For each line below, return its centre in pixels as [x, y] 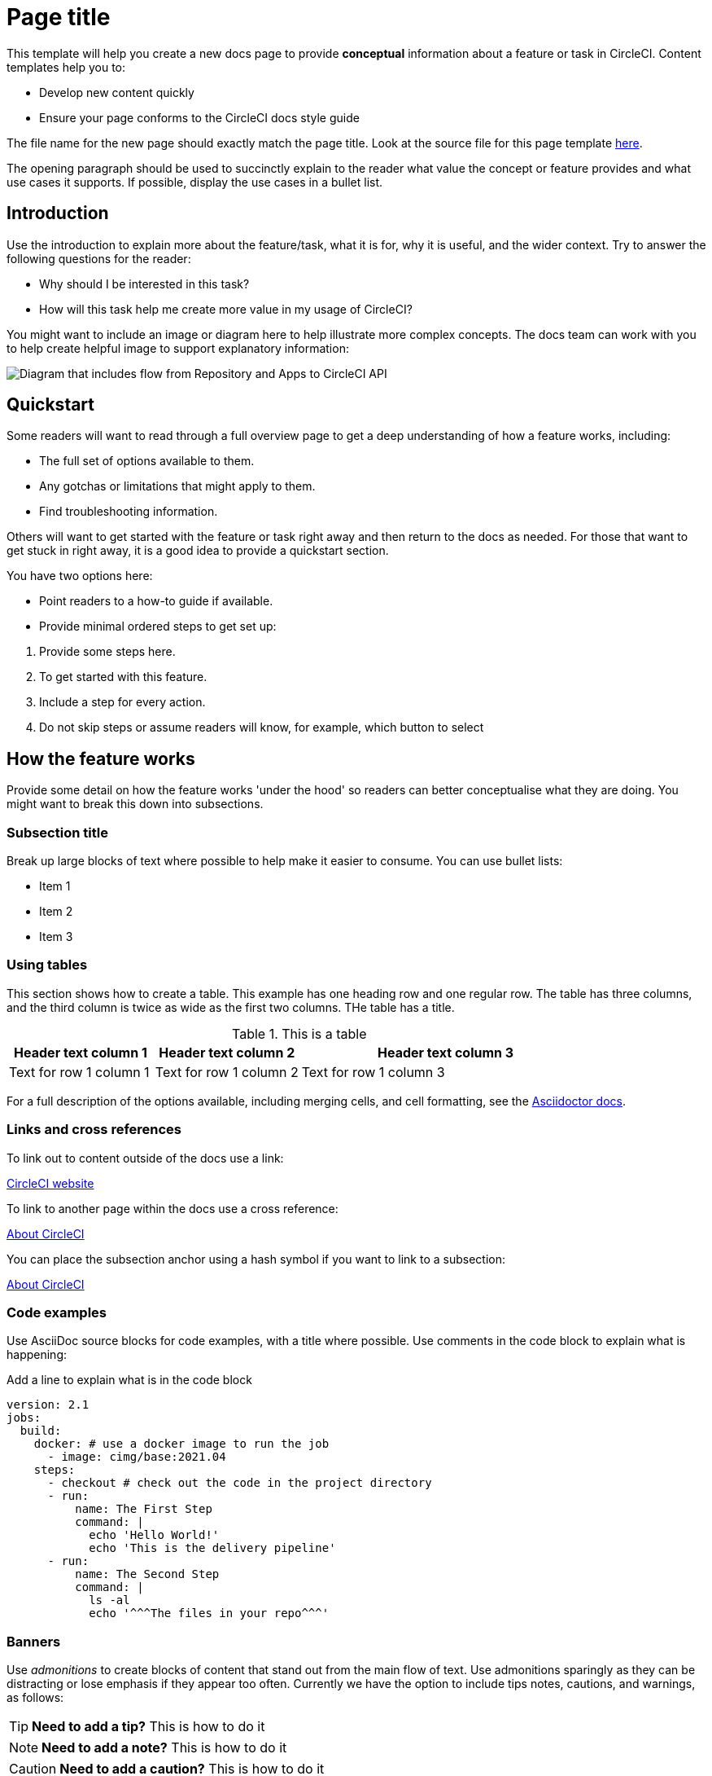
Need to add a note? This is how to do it [164, 1748]
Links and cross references [94, 1130]
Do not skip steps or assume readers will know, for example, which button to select [262, 728]
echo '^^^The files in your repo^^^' [209, 1613]
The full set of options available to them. [147, 461]
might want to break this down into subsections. [135, 804]
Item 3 [56, 937]
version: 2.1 [48, 1405]
